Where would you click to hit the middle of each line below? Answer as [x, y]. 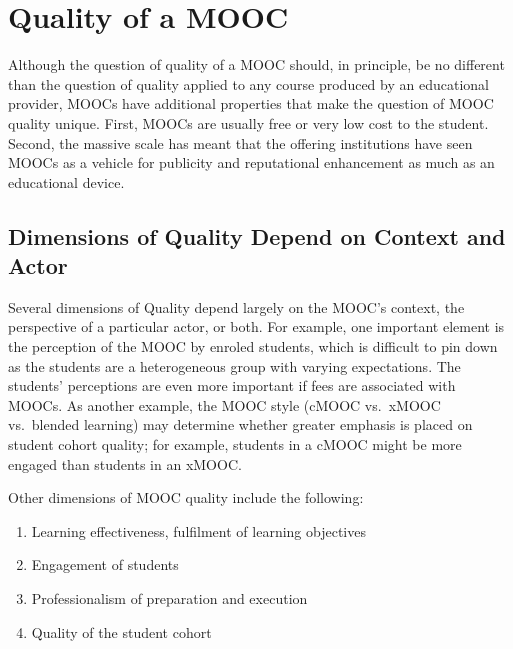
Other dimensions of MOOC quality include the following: [186, 497]
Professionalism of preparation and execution [169, 598]
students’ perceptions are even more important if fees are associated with [232, 385]
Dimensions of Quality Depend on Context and [257, 235]
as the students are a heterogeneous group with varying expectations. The [234, 365]
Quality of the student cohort [121, 631]
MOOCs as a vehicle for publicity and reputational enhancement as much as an [251, 162]
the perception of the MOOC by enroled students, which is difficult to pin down [253, 346]
